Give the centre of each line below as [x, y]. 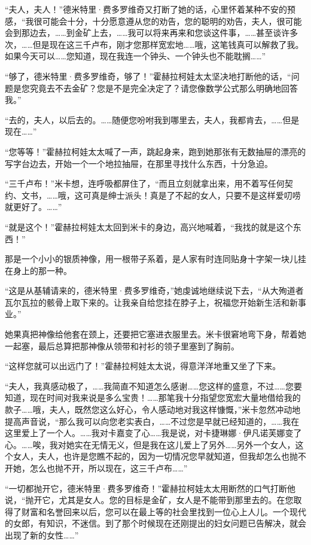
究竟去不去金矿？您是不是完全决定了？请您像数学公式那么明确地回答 [164, 88]
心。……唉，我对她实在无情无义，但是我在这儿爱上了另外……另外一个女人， [150, 444]
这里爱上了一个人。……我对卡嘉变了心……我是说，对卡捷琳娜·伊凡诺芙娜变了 [153, 433]
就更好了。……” [33, 207]
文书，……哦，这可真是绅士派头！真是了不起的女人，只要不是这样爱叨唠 [161, 195]
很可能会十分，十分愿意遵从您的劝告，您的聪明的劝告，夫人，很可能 [168, 21]
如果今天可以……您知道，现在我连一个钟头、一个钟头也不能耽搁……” [135, 56]
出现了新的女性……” [42, 535]
